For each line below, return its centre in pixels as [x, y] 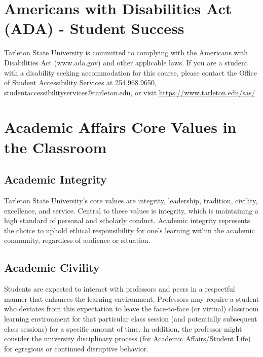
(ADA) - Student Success [94, 28]
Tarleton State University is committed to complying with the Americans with [126, 52]
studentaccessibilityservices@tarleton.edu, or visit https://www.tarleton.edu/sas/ [130, 92]
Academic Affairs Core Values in [120, 127]
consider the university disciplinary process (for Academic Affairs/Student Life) [127, 338]
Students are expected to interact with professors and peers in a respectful [120, 289]
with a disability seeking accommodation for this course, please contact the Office [130, 72]
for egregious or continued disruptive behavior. [77, 348]
